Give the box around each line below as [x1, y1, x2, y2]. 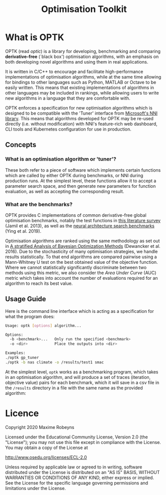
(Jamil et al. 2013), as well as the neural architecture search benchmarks [5, 223, 155, 229]
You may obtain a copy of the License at [5, 444, 88, 450]
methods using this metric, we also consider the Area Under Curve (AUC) [5, 269, 156, 276]
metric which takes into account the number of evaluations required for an [5, 275, 158, 281]
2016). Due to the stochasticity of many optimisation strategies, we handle [5, 248, 158, 254]
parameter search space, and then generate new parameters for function [5, 183, 156, 189]
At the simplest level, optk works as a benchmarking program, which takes [5, 369, 158, 375]
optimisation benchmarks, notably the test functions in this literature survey [5, 217, 161, 223]
